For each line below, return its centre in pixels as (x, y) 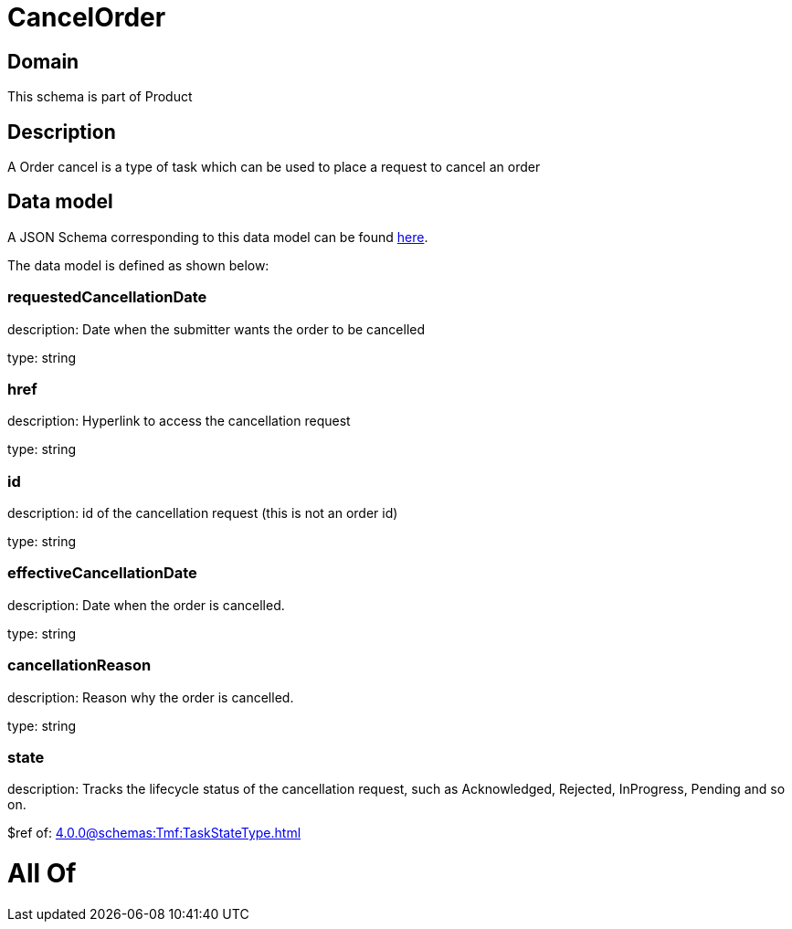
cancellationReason (79, 665)
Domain (43, 61)
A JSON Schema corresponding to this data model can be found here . (218, 237)
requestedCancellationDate (107, 297)
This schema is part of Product (100, 97)
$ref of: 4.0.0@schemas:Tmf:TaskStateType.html (154, 833)
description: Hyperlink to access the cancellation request (179, 421)
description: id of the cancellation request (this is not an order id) (203, 513)
